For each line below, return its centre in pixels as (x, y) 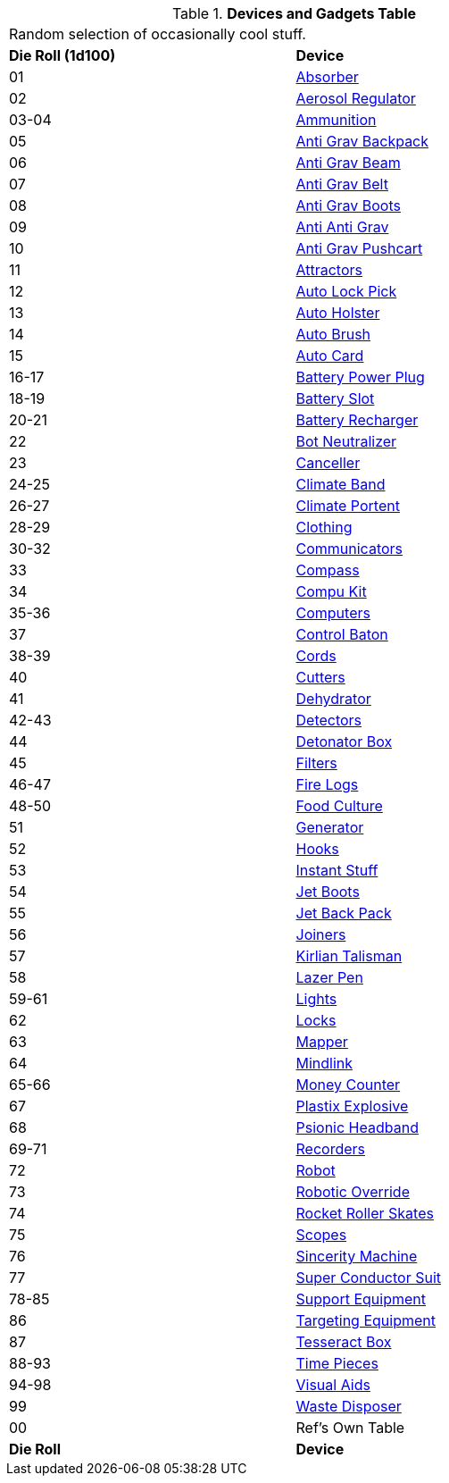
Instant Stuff (337, 870)
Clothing (324, 527)
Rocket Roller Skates (365, 1213)
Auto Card (330, 356)
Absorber (327, 77)
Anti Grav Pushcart (359, 248)
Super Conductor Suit (369, 1278)
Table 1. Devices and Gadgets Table (294, 13)
